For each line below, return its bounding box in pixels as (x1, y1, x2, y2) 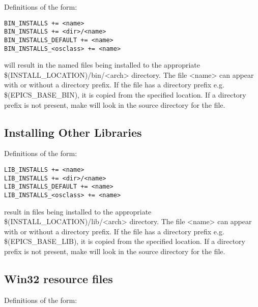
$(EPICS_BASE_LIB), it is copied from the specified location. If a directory (4, 236, 245, 247)
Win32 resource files (4, 270, 113, 286)
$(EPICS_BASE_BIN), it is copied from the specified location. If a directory (4, 89, 246, 100)
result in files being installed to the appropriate (4, 206, 152, 217)
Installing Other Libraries (4, 124, 142, 140)
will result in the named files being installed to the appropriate (4, 59, 200, 70)
